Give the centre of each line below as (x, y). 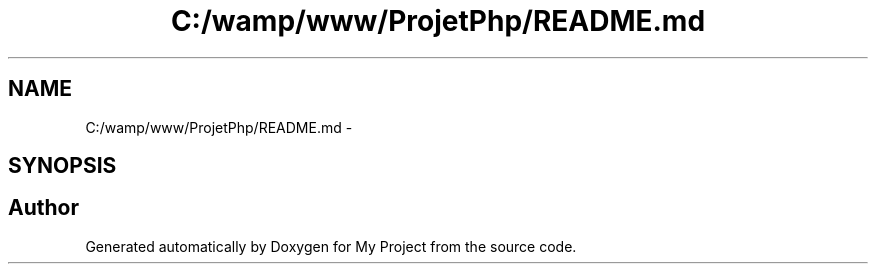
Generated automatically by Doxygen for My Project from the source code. (331, 246)
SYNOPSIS (62, 166)
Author (43, 208)
